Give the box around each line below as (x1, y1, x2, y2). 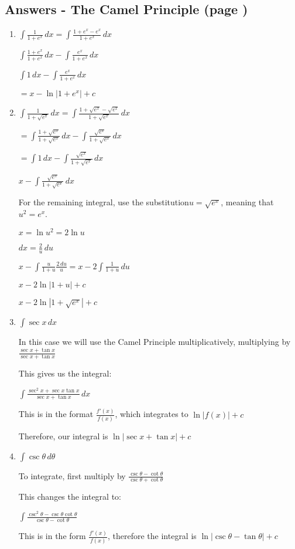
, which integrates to (115, 408, 188, 420)
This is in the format (18, 408, 94, 420)
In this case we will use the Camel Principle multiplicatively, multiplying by (18, 335, 291, 348)
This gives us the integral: (18, 367, 112, 379)
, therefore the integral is (107, 530, 197, 542)
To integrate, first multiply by (18, 469, 126, 482)
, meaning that (221, 196, 274, 208)
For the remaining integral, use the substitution (18, 196, 189, 208)
